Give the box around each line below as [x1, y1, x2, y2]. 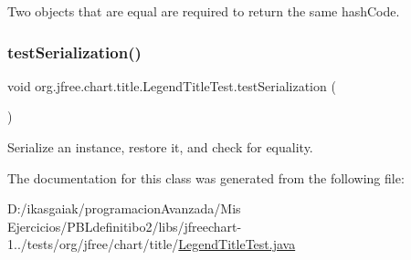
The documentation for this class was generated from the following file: [7, 168, 405, 187]
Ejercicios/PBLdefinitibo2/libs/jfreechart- [7, 216, 242, 235]
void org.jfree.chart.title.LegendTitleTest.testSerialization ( [7, 76, 336, 95]
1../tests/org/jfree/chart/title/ [7, 234, 179, 254]
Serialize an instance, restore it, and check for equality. [7, 138, 313, 156]
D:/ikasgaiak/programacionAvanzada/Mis [7, 199, 241, 218]
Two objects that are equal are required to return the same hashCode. [7, 2, 400, 20]
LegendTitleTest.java [178, 234, 296, 254]
